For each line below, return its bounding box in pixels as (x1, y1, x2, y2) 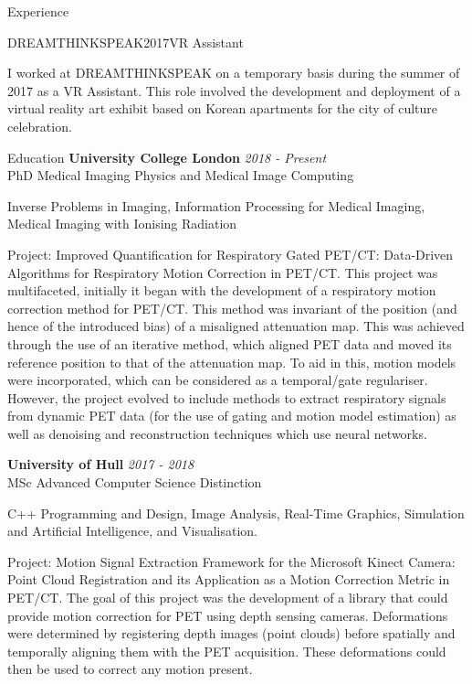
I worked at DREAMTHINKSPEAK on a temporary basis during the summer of (7, 63, 460, 82)
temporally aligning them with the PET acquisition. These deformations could (7, 641, 446, 660)
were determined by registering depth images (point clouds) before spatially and (7, 624, 456, 643)
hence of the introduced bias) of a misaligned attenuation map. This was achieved (7, 316, 465, 336)
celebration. (7, 116, 72, 135)
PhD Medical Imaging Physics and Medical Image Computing (7, 166, 354, 185)
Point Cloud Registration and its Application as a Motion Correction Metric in (7, 570, 450, 589)
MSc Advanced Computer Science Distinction (7, 473, 262, 492)
